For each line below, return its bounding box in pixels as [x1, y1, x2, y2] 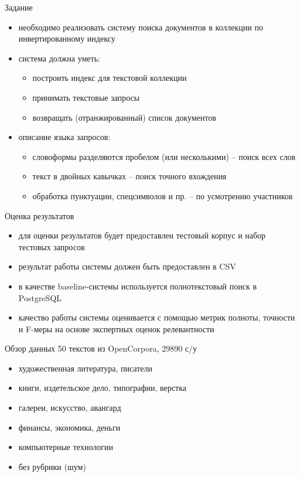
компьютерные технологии [18, 441, 113, 453]
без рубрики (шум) [18, 460, 86, 472]
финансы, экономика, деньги [18, 421, 121, 433]
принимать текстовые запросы [32, 91, 140, 103]
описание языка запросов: [18, 131, 111, 143]
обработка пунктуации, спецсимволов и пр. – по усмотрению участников [32, 189, 293, 202]
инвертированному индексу [18, 32, 115, 45]
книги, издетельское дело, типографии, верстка [18, 381, 186, 394]
